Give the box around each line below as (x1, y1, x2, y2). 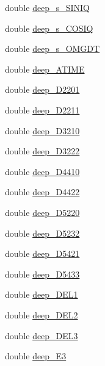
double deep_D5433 (5, 267, 80, 280)
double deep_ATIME (5, 62, 85, 75)
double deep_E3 (5, 350, 67, 362)
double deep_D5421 (5, 247, 80, 260)
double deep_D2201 (5, 83, 80, 96)
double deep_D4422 (5, 185, 80, 198)
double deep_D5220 (5, 206, 80, 218)
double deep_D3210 (5, 124, 80, 137)
